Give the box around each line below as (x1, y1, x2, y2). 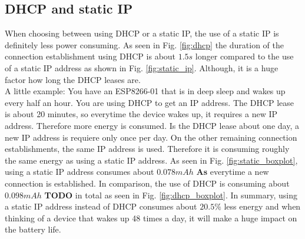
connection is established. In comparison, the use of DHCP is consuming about (5, 177, 290, 189)
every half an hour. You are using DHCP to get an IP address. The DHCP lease (5, 96, 294, 108)
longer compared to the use (195, 50, 294, 62)
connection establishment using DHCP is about (5, 50, 176, 62)
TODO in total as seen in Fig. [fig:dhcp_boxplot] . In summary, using (44, 188, 297, 201)
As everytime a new (196, 165, 269, 178)
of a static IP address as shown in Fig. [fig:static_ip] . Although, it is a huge (5, 61, 279, 74)
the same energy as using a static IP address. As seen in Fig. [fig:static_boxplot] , (5, 154, 298, 166)
